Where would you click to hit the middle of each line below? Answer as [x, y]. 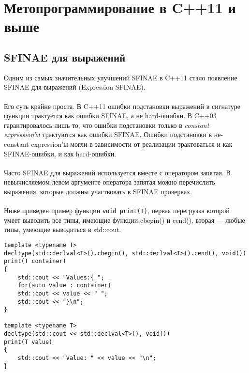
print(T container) [35, 261]
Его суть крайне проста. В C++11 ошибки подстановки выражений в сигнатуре [122, 106]
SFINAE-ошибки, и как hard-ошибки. [60, 153]
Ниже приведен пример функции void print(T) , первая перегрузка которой [117, 210]
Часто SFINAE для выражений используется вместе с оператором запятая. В [117, 172]
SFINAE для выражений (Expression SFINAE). [75, 87]
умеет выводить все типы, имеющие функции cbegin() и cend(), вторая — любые [124, 220]
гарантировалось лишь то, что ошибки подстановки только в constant [107, 125]
